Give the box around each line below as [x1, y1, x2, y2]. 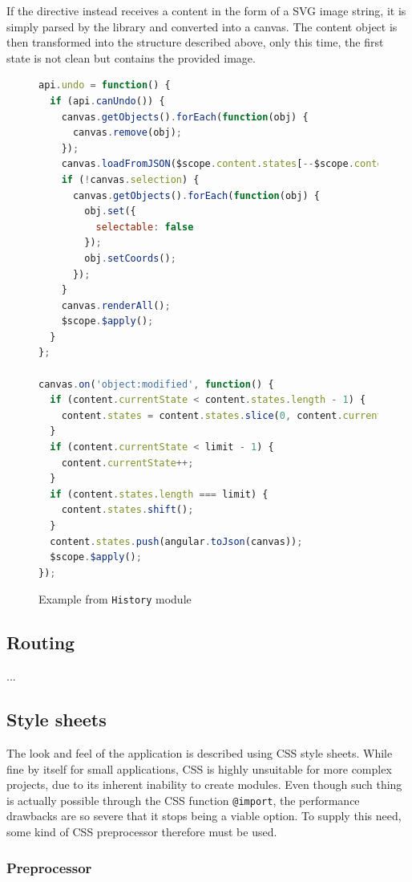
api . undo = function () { [38, 79, 171, 91]
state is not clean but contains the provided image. [6, 49, 256, 66]
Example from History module [38, 591, 192, 608]
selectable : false [95, 221, 194, 233]
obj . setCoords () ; [84, 252, 176, 264]
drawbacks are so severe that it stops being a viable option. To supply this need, [6, 807, 402, 824]
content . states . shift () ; [61, 504, 194, 516]
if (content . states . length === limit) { [50, 488, 269, 500]
